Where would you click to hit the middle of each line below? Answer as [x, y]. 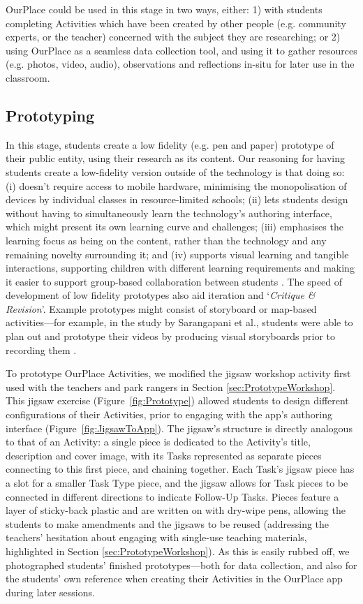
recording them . [41, 349]
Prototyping [50, 115]
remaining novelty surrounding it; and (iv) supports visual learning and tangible [177, 254]
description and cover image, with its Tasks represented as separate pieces [164, 455]
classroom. [28, 77]
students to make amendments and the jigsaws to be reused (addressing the [168, 523]
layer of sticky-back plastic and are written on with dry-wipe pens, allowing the [176, 510]
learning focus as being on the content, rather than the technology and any [166, 240]
